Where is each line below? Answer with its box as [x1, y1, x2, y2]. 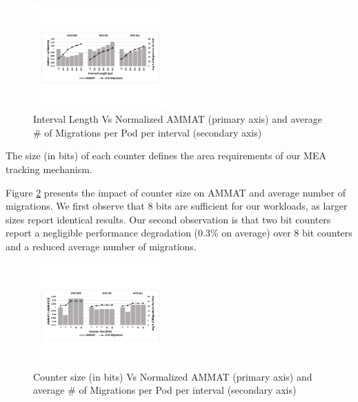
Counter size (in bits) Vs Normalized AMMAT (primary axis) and [33, 369, 312, 383]
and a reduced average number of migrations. [6, 239, 197, 253]
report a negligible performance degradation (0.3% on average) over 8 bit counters [6, 225, 352, 240]
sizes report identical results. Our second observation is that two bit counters [6, 212, 331, 226]
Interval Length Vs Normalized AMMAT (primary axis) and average [33, 112, 322, 126]
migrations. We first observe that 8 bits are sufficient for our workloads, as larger [6, 199, 348, 213]
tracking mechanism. [6, 162, 92, 177]
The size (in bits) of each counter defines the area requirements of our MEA [6, 148, 326, 163]
